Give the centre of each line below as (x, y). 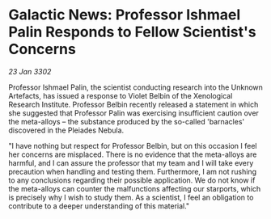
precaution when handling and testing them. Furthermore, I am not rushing (133, 171)
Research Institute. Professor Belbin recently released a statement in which (133, 104)
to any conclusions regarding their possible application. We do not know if (132, 180)
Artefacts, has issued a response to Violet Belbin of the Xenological (121, 95)
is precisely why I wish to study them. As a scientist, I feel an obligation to (131, 197)
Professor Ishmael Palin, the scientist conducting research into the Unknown (135, 87)
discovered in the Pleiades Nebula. (66, 130)
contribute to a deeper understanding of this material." (99, 206)
